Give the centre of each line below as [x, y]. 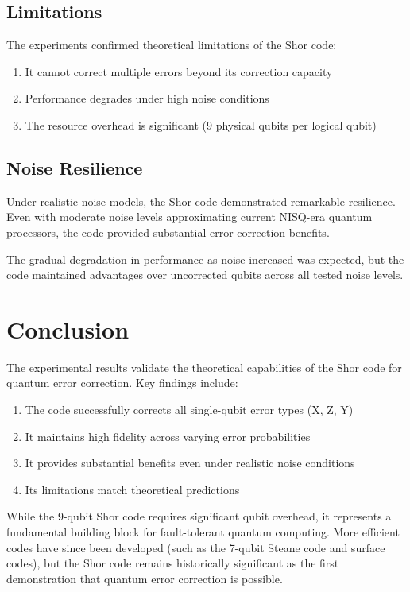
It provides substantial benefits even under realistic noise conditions [190, 463]
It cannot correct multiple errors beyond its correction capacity [179, 71]
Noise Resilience [75, 167]
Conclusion [68, 329]
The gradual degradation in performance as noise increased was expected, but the [205, 259]
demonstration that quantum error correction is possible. [145, 578]
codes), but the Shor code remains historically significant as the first [173, 563]
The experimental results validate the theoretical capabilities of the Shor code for [204, 367]
